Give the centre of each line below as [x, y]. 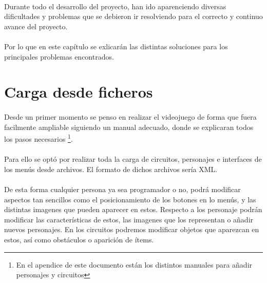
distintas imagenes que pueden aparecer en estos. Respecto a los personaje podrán [133, 209]
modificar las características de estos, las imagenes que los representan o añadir [129, 219]
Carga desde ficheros [79, 92]
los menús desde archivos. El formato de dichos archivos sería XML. [111, 169]
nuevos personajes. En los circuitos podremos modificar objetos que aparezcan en [132, 229]
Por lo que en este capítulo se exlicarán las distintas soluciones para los [116, 46]
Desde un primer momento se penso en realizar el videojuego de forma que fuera [130, 117]
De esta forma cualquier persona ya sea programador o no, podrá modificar [122, 189]
